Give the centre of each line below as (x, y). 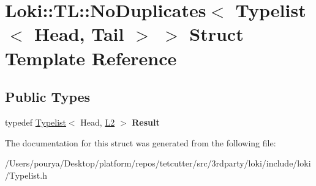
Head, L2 (98, 122)
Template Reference (91, 58)
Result (146, 122)
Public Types (48, 97)
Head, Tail (79, 34)
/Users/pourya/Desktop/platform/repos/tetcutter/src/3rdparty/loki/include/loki (158, 163)
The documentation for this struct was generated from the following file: (141, 142)
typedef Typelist (36, 122)
